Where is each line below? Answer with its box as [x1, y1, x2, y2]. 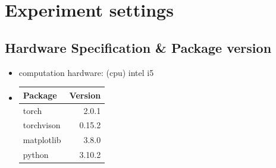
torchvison [23, 119, 61, 131]
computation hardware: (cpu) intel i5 [18, 66, 154, 78]
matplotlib [23, 134, 61, 146]
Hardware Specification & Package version [5, 38, 272, 56]
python [23, 148, 49, 161]
